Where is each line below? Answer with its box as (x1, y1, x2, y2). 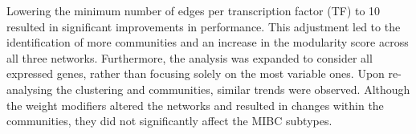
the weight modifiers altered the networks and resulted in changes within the (6, 96, 384, 113)
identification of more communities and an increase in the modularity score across (6, 34, 409, 51)
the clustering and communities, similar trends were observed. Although (55, 80, 410, 97)
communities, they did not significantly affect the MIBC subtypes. (6, 112, 332, 129)
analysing (6, 80, 53, 97)
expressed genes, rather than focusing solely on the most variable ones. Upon (6, 65, 385, 82)
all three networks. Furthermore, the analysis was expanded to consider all (6, 49, 373, 66)
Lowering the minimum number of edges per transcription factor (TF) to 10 (6, 2, 381, 18)
